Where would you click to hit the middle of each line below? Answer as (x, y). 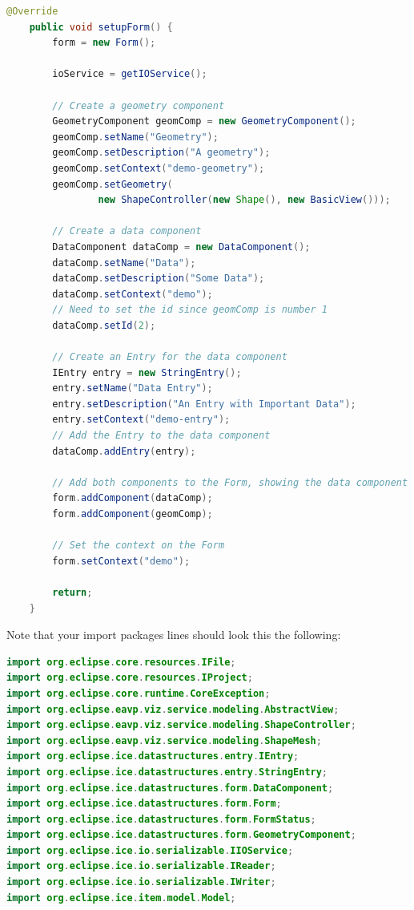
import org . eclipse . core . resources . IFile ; (121, 662)
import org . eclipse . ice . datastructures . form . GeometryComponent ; (181, 835)
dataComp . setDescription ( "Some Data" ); (159, 279)
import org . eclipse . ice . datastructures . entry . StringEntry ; (167, 772)
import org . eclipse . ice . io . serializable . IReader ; (141, 866)
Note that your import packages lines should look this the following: (174, 635)
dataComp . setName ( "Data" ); (124, 263)
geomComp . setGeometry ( (113, 184)
